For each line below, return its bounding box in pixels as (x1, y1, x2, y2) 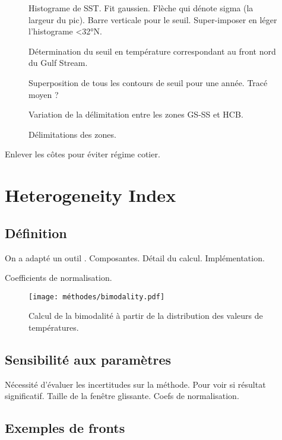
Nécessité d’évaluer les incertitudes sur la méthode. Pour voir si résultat (5, 378, 266, 390)
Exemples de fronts (5, 419, 125, 437)
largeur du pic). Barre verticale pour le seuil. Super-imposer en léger (28, 13, 277, 26)
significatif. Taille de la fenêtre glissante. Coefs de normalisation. (5, 390, 239, 402)
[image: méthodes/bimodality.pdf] (28, 292, 165, 301)
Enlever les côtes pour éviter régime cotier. (5, 148, 160, 160)
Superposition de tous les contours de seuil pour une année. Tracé (28, 76, 268, 88)
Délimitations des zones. (28, 128, 116, 140)
